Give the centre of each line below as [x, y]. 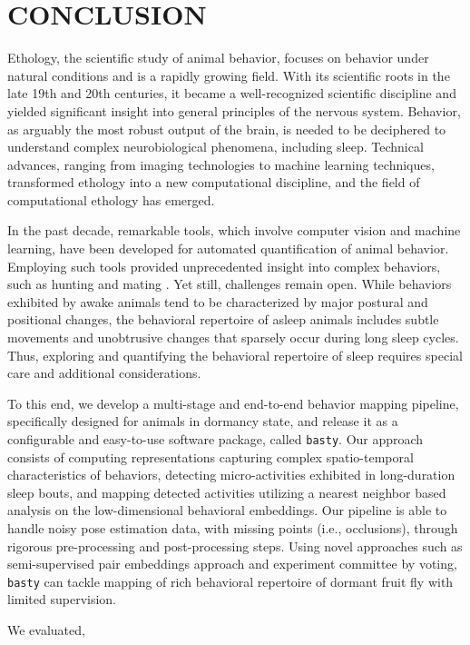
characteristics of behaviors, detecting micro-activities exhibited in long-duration [231, 475]
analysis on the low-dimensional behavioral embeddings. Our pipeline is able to [227, 510]
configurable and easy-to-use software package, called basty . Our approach [215, 439]
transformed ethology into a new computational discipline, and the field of [214, 182]
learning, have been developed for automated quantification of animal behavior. [228, 248]
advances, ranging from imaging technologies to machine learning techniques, [221, 164]
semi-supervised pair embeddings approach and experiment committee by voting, [232, 564]
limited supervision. [62, 599]
